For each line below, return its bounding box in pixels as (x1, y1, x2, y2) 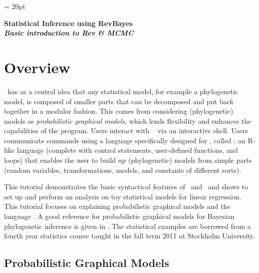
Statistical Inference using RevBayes (4, 18, 133, 28)
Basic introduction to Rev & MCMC (4, 28, 134, 38)
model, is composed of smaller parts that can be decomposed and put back (4, 96, 234, 106)
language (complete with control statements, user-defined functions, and (17, 145, 238, 155)
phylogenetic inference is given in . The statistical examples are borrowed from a (4, 220, 251, 231)
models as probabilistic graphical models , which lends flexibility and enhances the (4, 115, 251, 126)
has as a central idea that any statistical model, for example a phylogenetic (7, 86, 238, 96)
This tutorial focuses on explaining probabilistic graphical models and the (4, 201, 230, 211)
